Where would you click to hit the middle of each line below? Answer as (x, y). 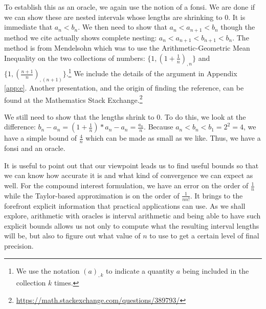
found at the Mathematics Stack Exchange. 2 (73, 99)
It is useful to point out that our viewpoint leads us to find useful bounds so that (131, 165)
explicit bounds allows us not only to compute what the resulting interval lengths (132, 225)
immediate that (28, 27)
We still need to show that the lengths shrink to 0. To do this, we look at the (125, 116)
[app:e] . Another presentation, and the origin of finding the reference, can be (124, 87)
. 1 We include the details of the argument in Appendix (152, 73)
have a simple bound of (41, 138)
